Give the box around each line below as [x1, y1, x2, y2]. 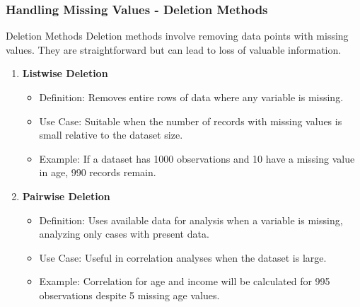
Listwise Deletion [22, 66, 108, 81]
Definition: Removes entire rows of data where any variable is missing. [39, 90, 344, 104]
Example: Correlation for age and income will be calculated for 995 [39, 274, 330, 289]
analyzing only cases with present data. [39, 226, 209, 241]
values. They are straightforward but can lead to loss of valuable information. [6, 42, 342, 57]
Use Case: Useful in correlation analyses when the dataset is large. [39, 250, 327, 265]
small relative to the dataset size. [39, 127, 183, 142]
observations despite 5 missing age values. [39, 287, 220, 302]
